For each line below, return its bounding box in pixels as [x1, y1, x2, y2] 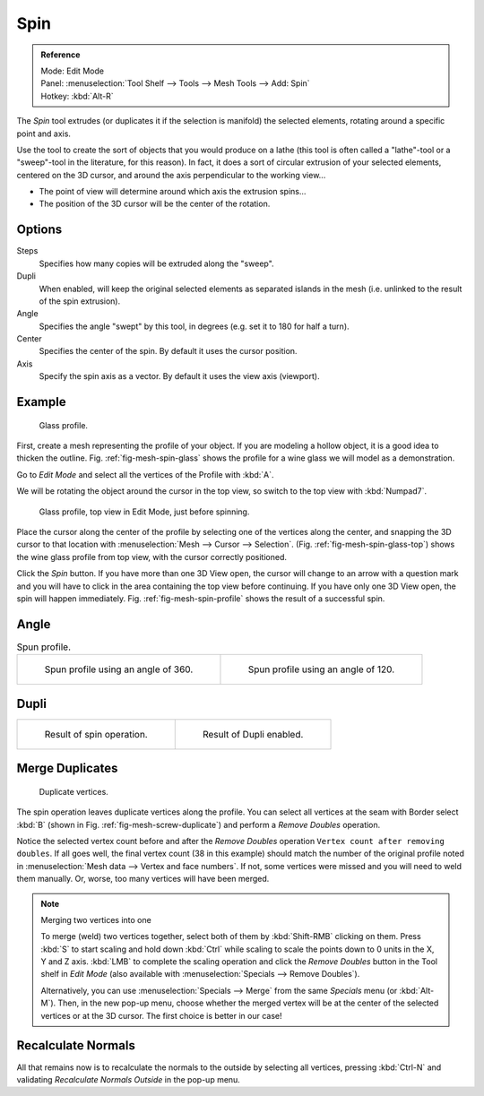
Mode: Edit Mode [40, 65, 105, 76]
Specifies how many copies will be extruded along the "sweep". [39, 258, 274, 269]
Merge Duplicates [16, 761, 118, 776]
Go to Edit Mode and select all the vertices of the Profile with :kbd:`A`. [16, 469, 274, 479]
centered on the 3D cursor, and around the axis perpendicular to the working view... [16, 169, 326, 180]
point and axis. [16, 128, 72, 139]
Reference [40, 49, 81, 60]
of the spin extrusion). [39, 296, 121, 306]
